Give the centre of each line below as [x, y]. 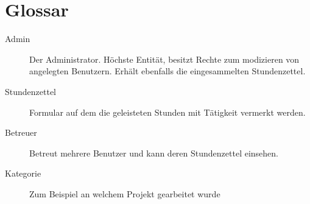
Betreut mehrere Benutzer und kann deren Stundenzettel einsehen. [154, 153]
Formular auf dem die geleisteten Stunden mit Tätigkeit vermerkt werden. [167, 112]
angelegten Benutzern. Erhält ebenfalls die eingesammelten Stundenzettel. [167, 71]
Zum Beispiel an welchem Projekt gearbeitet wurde [125, 193]
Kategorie [23, 173]
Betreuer [21, 132]
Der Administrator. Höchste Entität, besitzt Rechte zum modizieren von [164, 59]
